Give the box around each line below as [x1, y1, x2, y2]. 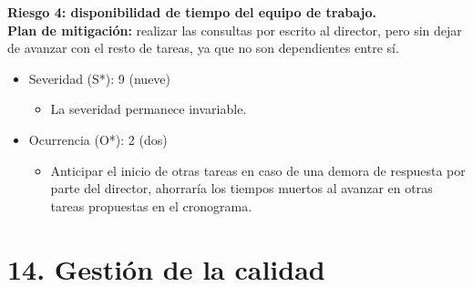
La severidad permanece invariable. [50, 99, 247, 118]
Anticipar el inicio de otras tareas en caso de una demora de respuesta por [50, 160, 466, 179]
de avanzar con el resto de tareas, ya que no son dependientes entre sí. [7, 38, 399, 57]
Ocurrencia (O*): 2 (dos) [28, 129, 168, 149]
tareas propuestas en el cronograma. [50, 196, 252, 215]
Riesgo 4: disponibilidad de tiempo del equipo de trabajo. [7, 3, 376, 21]
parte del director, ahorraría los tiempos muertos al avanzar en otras [50, 179, 433, 198]
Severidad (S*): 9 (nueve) [28, 68, 171, 87]
